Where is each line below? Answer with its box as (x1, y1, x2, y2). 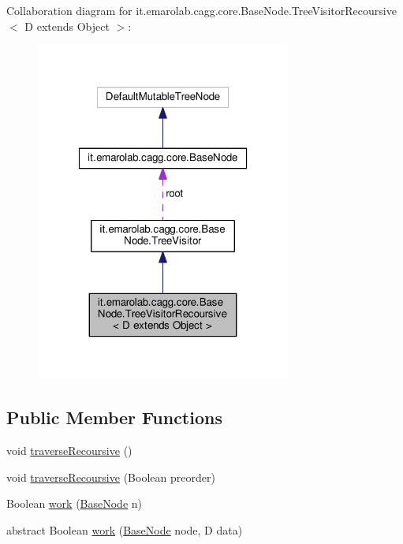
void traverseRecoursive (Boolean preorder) (6, 468, 215, 485)
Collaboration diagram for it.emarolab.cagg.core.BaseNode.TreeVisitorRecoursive (6, 2, 397, 18)
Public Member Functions (6, 405, 222, 430)
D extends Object (24, 17, 110, 34)
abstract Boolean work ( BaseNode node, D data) (6, 521, 243, 538)
